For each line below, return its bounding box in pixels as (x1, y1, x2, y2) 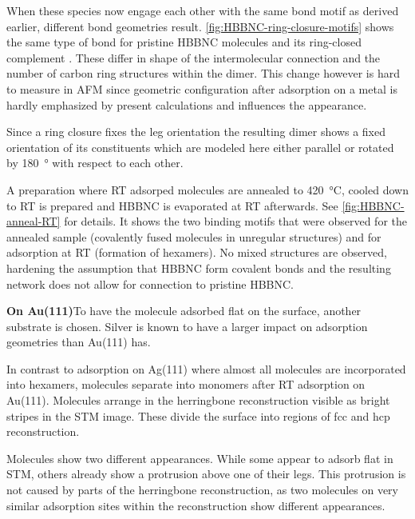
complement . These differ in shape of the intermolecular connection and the (6, 49, 381, 66)
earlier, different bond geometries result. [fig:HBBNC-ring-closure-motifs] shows (6, 18, 394, 34)
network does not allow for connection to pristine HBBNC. (6, 275, 294, 292)
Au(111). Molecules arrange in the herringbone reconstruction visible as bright (6, 392, 390, 409)
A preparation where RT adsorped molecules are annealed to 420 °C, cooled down (6, 181, 409, 198)
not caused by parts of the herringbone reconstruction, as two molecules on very (6, 481, 398, 498)
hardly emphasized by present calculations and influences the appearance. (6, 96, 367, 113)
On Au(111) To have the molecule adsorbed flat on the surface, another (6, 302, 362, 319)
